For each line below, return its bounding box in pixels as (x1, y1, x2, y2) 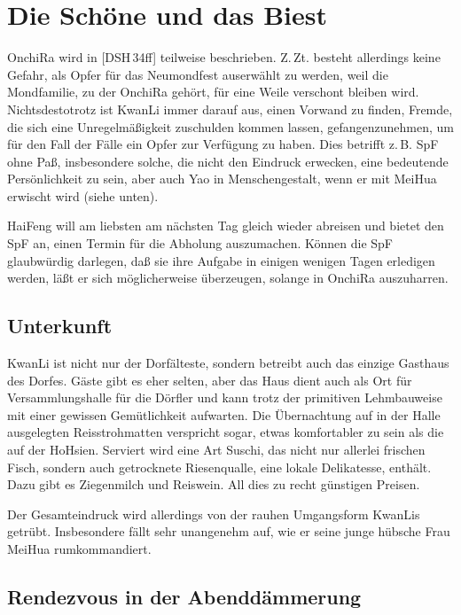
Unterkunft (7, 312, 113, 339)
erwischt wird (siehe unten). (7, 186, 159, 205)
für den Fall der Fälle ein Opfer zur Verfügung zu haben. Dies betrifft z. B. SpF (7, 135, 439, 153)
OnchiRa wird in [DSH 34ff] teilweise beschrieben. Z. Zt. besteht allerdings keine (7, 48, 441, 66)
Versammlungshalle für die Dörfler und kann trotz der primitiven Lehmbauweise (7, 388, 442, 407)
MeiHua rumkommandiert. (7, 539, 152, 557)
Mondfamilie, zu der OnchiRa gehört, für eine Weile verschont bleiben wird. (7, 82, 419, 101)
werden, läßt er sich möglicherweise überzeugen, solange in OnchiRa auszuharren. (7, 269, 449, 287)
